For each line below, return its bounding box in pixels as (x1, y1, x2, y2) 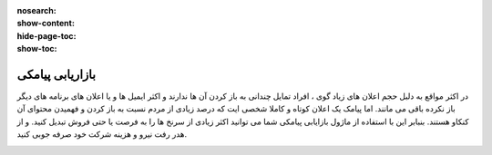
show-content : (16, 18, 75, 29)
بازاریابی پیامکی (16, 66, 96, 82)
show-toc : (16, 44, 57, 54)
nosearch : (16, 5, 56, 15)
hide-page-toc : (16, 30, 77, 41)
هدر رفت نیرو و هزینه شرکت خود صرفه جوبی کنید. (16, 129, 187, 140)
